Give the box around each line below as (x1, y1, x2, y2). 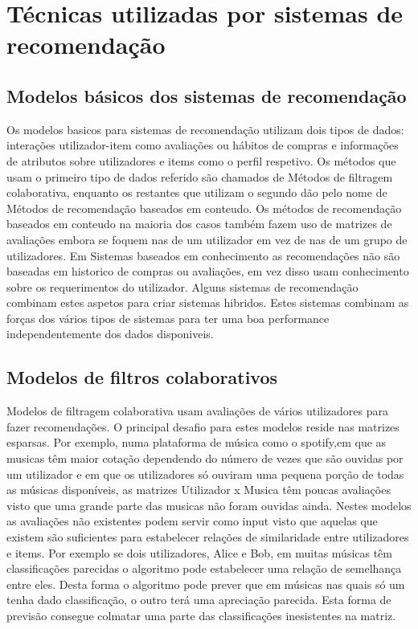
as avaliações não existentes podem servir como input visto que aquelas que (6, 513, 378, 529)
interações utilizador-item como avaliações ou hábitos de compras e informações (6, 137, 399, 153)
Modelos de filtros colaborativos (6, 365, 278, 390)
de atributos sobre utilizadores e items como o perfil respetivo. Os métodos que (6, 152, 396, 169)
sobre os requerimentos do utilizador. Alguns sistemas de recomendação (6, 278, 359, 295)
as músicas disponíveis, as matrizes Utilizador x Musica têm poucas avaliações (6, 481, 391, 498)
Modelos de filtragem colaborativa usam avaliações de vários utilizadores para (6, 402, 389, 419)
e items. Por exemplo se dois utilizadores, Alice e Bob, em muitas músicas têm (6, 544, 393, 561)
